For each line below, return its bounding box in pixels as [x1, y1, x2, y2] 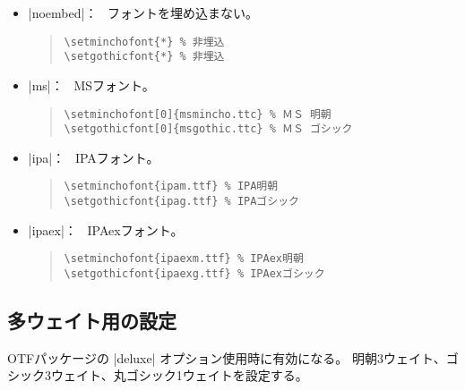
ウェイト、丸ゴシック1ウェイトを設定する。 [50, 366, 308, 385]
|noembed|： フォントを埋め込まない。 [28, 4, 259, 21]
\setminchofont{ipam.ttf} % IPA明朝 [64, 180, 279, 193]
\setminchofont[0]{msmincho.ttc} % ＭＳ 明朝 [64, 107, 332, 121]
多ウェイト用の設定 [7, 307, 177, 335]
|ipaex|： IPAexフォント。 [28, 220, 184, 239]
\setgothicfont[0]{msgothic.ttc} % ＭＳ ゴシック [64, 123, 353, 136]
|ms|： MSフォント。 [28, 75, 155, 94]
